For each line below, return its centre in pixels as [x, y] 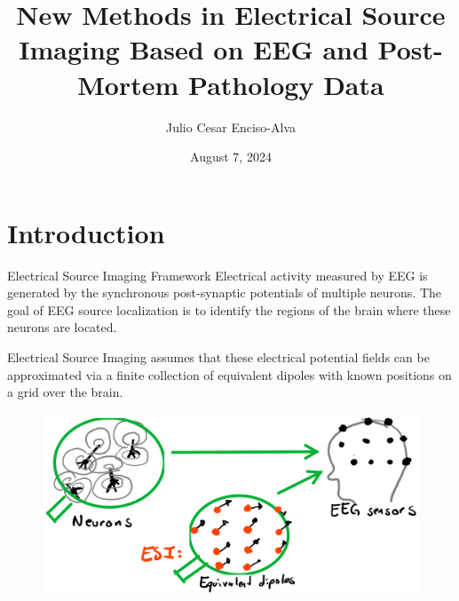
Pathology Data [286, 84]
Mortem [128, 84]
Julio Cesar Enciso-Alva [231, 127]
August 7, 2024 [231, 157]
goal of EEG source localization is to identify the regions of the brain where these [229, 309]
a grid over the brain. [65, 392]
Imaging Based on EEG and [194, 49]
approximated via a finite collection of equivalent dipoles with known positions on [229, 374]
